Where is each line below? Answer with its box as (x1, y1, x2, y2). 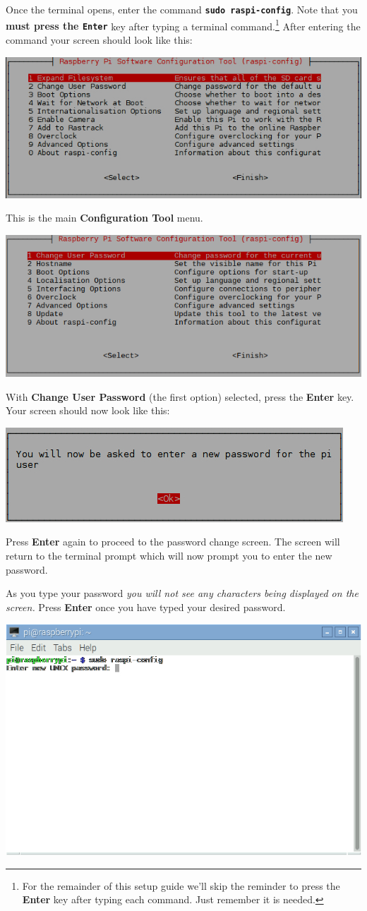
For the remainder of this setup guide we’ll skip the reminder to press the (22, 878, 340, 893)
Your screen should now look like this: (6, 403, 170, 418)
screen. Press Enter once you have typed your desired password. (6, 599, 286, 614)
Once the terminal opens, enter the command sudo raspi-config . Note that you (6, 2, 358, 16)
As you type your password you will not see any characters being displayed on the (6, 586, 359, 601)
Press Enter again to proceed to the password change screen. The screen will (6, 534, 340, 549)
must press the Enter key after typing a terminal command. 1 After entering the (6, 16, 361, 33)
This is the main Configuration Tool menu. (6, 210, 203, 225)
